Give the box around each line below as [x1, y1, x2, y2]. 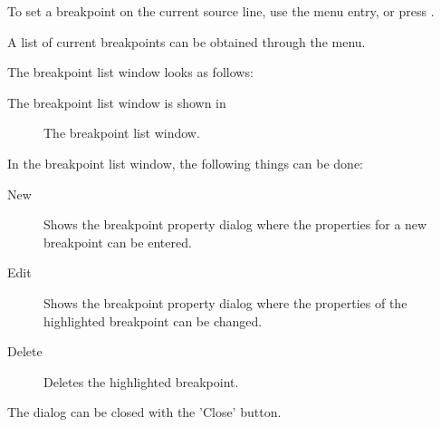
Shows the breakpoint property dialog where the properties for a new [43, 215, 427, 234]
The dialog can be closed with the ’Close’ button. [7, 403, 282, 422]
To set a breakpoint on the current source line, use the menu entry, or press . [7, 2, 435, 20]
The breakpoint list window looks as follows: [7, 63, 254, 82]
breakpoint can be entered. [43, 232, 192, 251]
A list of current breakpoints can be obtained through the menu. [7, 32, 366, 51]
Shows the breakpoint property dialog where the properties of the [43, 293, 407, 312]
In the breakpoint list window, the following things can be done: [7, 153, 364, 172]
